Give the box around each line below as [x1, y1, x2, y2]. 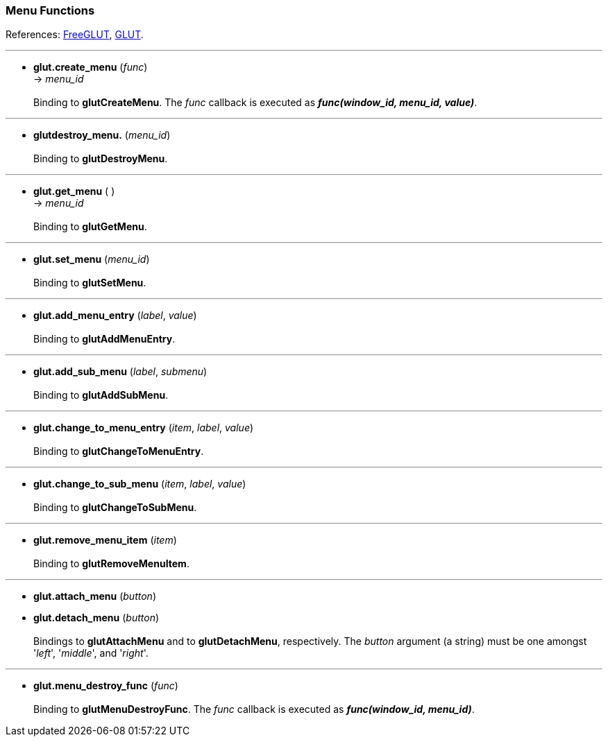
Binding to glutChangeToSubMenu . [33, 501, 197, 514]
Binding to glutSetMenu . [33, 277, 146, 289]
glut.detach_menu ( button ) [33, 612, 160, 624]
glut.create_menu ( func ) [33, 61, 148, 74]
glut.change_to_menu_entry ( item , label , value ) [33, 422, 254, 434]
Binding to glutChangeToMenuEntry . [33, 445, 204, 458]
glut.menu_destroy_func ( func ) [33, 680, 178, 692]
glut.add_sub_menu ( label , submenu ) [33, 365, 208, 378]
